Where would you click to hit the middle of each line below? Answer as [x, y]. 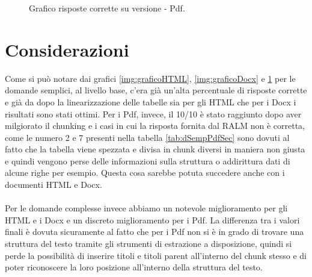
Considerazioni [67, 49]
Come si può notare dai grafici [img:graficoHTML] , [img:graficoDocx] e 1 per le [150, 78]
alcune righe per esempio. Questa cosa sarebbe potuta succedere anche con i [145, 173]
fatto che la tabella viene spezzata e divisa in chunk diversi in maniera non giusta [155, 149]
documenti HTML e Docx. [54, 185]
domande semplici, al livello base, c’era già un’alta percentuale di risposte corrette [156, 90]
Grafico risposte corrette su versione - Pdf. [107, 8]
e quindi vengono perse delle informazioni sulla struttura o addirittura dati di [148, 160]
